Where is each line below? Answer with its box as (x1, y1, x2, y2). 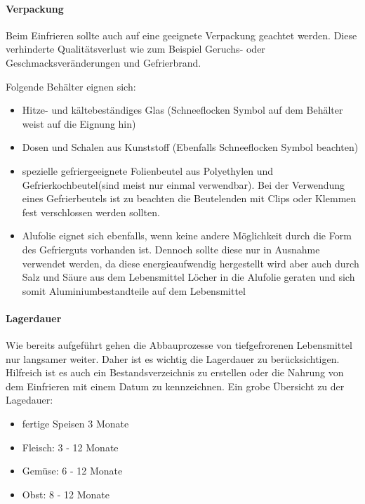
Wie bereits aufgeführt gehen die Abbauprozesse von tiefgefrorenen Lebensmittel (6, 338, 352, 352)
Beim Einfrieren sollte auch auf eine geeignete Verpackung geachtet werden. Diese (6, 27, 357, 42)
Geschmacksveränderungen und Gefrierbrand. (6, 55, 201, 69)
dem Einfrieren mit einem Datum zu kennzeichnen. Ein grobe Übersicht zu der (6, 378, 345, 393)
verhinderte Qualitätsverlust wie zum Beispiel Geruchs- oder (6, 41, 265, 56)
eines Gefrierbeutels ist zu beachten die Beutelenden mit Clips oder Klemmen (22, 191, 357, 206)
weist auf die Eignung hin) (22, 116, 136, 131)
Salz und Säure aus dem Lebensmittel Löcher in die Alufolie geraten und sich (22, 270, 355, 284)
